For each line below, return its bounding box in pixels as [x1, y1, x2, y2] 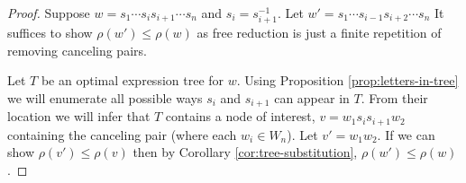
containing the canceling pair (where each [7, 125, 237, 144]
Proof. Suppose [7, 4, 90, 22]
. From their [361, 88, 428, 107]
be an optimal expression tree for [41, 71, 224, 90]
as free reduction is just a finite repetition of [196, 23, 442, 42]
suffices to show [7, 23, 93, 42]
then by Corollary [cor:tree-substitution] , [132, 143, 358, 161]
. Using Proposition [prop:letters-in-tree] [236, 71, 459, 90]
